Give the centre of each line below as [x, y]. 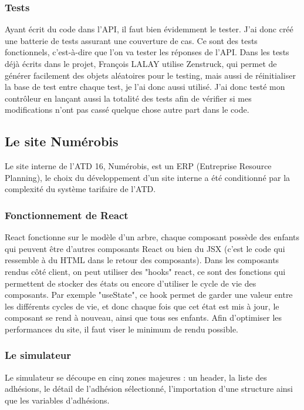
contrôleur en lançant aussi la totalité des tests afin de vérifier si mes [128, 98]
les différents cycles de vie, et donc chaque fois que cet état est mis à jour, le [142, 306]
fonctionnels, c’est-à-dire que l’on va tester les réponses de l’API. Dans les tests [147, 52]
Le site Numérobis [62, 141]
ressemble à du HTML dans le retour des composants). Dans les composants [142, 260]
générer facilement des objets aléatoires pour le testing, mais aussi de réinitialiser [150, 75]
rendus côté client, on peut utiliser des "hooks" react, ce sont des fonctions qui [145, 271]
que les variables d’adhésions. [57, 400]
